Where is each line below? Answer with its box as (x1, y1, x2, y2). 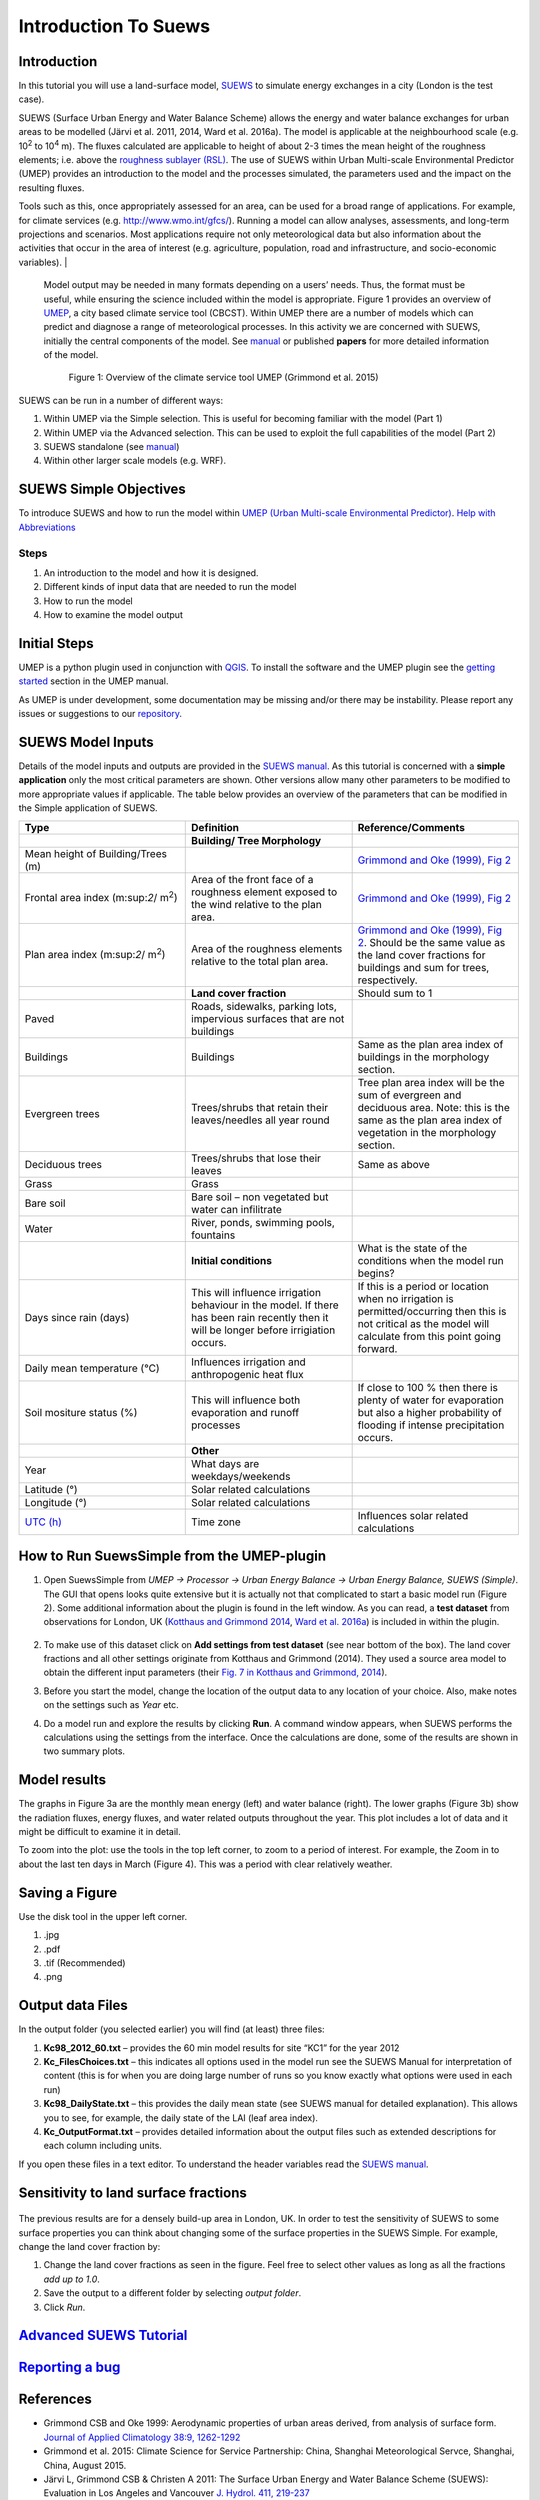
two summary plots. (43, 1745, 125, 1757)
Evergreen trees (24, 1106, 100, 1120)
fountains (191, 1228, 236, 1242)
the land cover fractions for (357, 948, 486, 962)
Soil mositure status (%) (24, 1405, 138, 1419)
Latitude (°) (24, 1482, 79, 1496)
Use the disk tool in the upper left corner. (18, 1910, 188, 1922)
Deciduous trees (24, 1157, 102, 1171)
